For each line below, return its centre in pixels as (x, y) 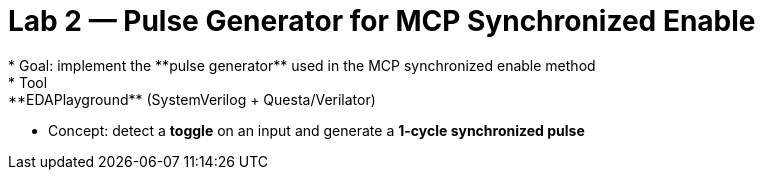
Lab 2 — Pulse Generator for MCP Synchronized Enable (382, 21)
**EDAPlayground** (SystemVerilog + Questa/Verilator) (192, 99)
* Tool (28, 82)
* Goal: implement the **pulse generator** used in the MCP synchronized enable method (302, 65)
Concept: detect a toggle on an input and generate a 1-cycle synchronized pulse (316, 130)
